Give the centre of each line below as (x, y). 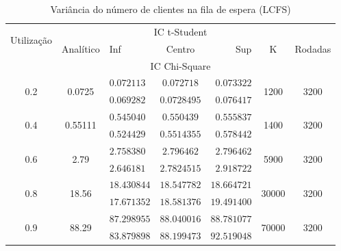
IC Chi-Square (180, 65)
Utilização (31, 40)
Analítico (81, 48)
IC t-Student (180, 31)
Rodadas (313, 48)
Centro (180, 48)
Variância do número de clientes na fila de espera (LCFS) (170, 9)
